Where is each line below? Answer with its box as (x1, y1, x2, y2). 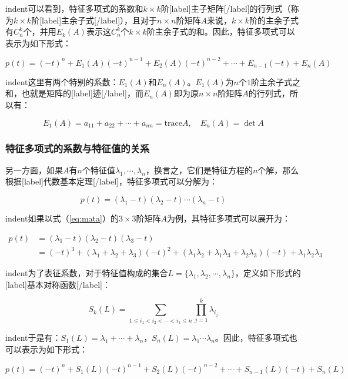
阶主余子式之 (250, 75, 300, 88)
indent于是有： (5, 331, 61, 343)
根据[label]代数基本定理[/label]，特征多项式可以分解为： (5, 175, 217, 187)
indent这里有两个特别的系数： (5, 75, 119, 88)
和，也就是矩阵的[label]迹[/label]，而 (5, 87, 143, 99)
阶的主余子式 (249, 14, 299, 26)
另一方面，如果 (5, 163, 63, 176)
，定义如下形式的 (235, 267, 301, 279)
